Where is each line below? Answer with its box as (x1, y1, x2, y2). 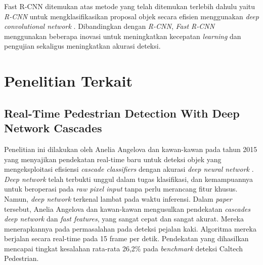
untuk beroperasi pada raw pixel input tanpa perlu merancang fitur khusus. (4, 183, 238, 194)
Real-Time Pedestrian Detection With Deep (4, 105, 240, 121)
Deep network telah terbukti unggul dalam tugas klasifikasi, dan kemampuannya (4, 173, 253, 184)
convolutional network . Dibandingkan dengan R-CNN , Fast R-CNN (4, 21, 215, 31)
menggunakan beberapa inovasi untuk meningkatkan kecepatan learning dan (4, 30, 241, 41)
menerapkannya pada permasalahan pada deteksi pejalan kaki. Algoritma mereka (4, 223, 256, 234)
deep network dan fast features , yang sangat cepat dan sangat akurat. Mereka (4, 213, 244, 224)
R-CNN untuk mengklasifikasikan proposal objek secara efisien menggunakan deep (4, 11, 259, 21)
